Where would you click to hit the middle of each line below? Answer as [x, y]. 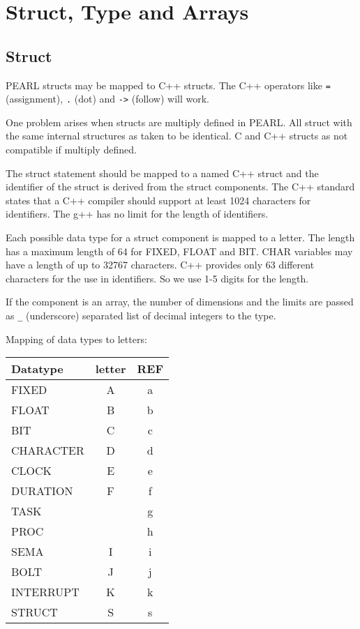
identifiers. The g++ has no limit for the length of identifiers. [137, 214]
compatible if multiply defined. [71, 150]
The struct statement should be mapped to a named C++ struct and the [162, 173]
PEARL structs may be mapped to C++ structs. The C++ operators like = [168, 85]
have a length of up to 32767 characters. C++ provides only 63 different [160, 265]
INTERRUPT [45, 592]
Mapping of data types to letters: [76, 339]
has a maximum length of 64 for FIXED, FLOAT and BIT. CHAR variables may [179, 251]
